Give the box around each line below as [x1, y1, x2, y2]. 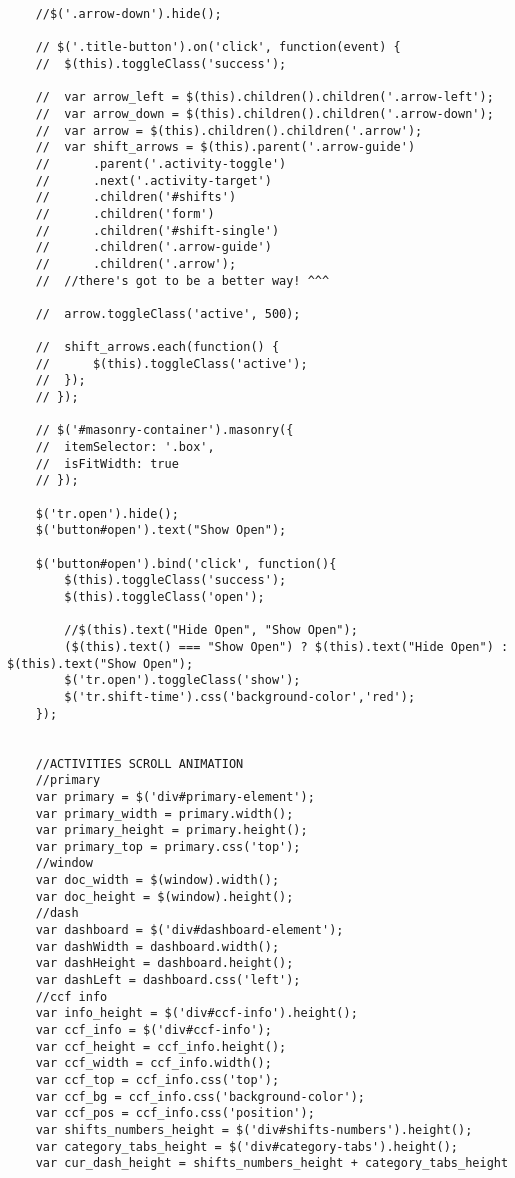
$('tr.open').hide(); [35, 506, 179, 521]
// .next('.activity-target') [35, 173, 272, 188]
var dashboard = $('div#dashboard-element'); [35, 923, 344, 938]
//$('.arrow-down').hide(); [35, 7, 222, 21]
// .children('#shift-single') [35, 223, 280, 238]
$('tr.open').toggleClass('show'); [64, 673, 301, 688]
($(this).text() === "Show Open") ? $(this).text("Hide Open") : [64, 639, 509, 654]
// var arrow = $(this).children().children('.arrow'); [35, 123, 423, 138]
